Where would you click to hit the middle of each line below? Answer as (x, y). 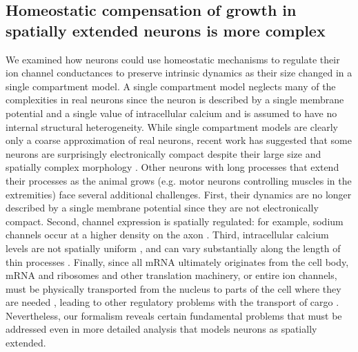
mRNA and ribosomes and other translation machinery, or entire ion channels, (171, 275)
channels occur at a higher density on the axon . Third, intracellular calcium (167, 235)
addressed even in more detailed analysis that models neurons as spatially (161, 329)
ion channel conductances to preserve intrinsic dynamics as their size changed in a (179, 73)
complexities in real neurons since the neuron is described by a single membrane (175, 100)
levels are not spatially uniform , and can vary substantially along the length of (173, 248)
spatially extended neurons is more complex (166, 30)
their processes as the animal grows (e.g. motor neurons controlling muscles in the (179, 180)
